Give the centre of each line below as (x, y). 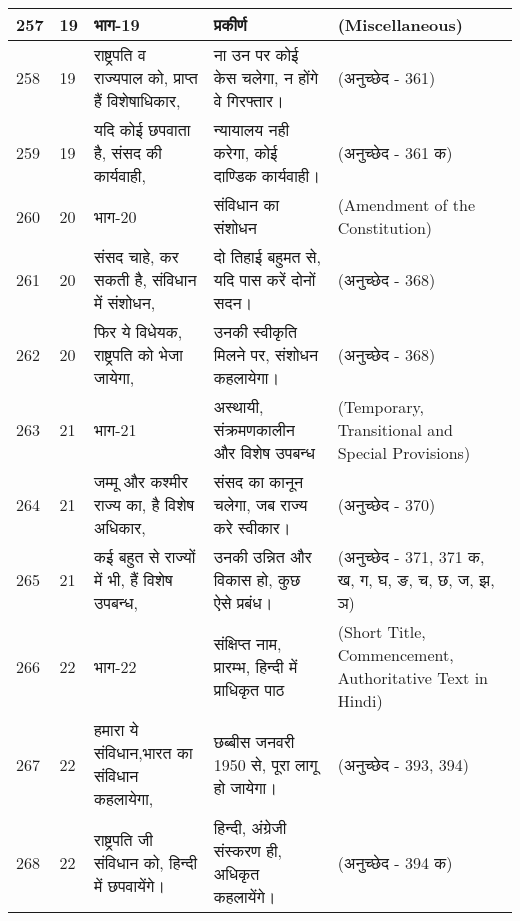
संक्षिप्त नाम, (247, 643)
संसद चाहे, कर (136, 256)
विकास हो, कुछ (257, 579)
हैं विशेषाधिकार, (137, 100)
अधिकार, (120, 527)
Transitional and (395, 429)
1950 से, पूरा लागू (265, 764)
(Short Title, (381, 631)
